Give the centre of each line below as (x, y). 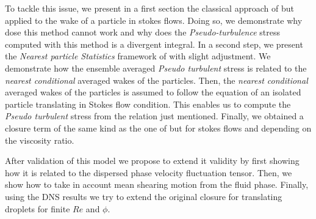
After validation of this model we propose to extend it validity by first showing (152, 161)
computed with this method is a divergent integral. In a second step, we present (154, 44)
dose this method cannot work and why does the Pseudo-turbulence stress (143, 32)
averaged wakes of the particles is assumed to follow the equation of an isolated (153, 92)
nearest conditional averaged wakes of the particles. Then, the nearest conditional (156, 80)
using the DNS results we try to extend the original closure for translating (144, 196)
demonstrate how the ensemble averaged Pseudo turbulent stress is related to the (156, 68)
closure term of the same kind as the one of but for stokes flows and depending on (158, 128)
